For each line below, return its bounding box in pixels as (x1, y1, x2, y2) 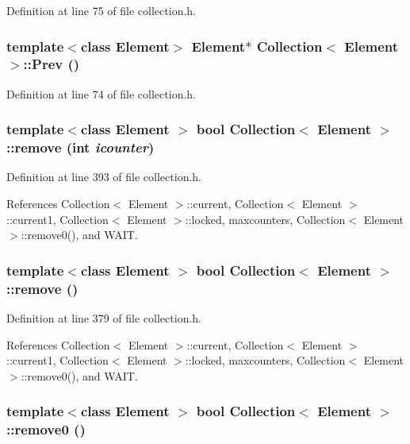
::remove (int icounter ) (6, 137, 155, 157)
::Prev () (23, 54, 80, 74)
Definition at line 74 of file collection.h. (6, 85, 196, 102)
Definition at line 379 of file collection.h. (6, 309, 201, 326)
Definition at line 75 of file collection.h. (6, 2, 196, 18)
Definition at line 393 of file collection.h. (6, 168, 201, 185)
